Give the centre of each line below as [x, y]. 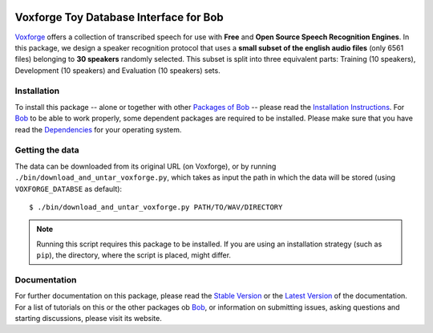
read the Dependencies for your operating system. [98, 129]
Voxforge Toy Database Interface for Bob [119, 17]
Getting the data [47, 150]
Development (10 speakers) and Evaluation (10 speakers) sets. [117, 70]
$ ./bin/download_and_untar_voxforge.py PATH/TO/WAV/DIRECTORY [156, 207]
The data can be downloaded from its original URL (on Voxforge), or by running [146, 166]
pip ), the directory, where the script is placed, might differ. [134, 255]
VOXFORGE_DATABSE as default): [69, 189]
